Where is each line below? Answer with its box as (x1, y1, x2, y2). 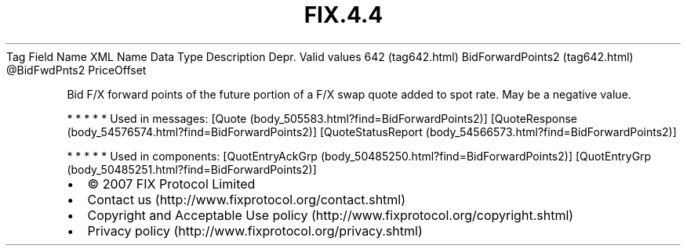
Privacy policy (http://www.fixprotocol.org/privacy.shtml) (87, 222, 423, 239)
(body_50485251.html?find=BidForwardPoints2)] (67, 162, 317, 176)
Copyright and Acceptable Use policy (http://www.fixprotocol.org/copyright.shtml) (87, 207, 574, 223)
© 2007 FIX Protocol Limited (87, 175, 256, 192)
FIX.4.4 (304, 2, 383, 28)
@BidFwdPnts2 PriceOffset (6, 63, 147, 77)
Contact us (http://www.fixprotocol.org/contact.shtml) (87, 191, 406, 207)
